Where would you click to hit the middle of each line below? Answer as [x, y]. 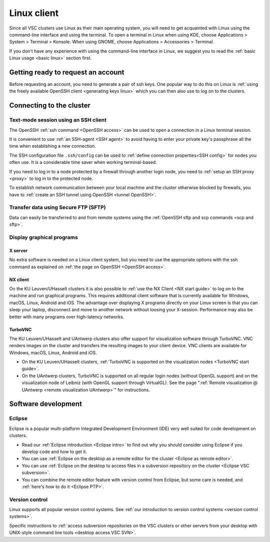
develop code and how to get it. [54, 452]
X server [18, 250]
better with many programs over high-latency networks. [67, 317]
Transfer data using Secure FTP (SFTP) [57, 207]
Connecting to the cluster [50, 106]
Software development [46, 404]
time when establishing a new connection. [52, 146]
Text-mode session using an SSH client [58, 120]
